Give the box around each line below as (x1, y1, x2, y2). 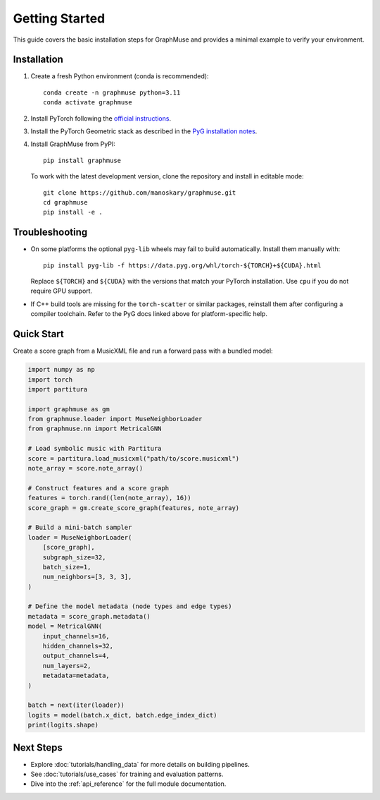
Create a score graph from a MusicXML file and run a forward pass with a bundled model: (13, 346, 274, 356)
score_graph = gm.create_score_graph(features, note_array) (27, 504, 240, 511)
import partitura (27, 385, 88, 393)
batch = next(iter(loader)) (27, 701, 125, 709)
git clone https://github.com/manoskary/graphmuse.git (43, 188, 236, 197)
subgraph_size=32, (42, 553, 106, 561)
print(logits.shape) (27, 721, 99, 729)
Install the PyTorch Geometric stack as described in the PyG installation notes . (30, 127, 258, 135)
